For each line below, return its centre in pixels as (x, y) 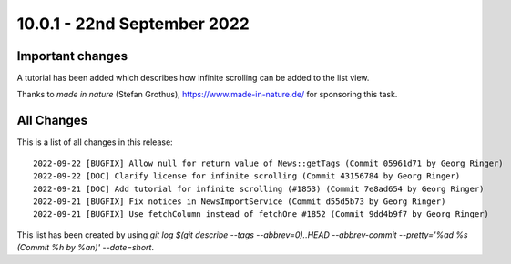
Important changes (72, 56)
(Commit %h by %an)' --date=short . (86, 248)
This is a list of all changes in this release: (95, 142)
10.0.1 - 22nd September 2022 (133, 24)
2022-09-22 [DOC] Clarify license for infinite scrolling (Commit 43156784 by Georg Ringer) (247, 176)
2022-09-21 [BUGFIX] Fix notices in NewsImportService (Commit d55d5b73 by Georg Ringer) (240, 201)
